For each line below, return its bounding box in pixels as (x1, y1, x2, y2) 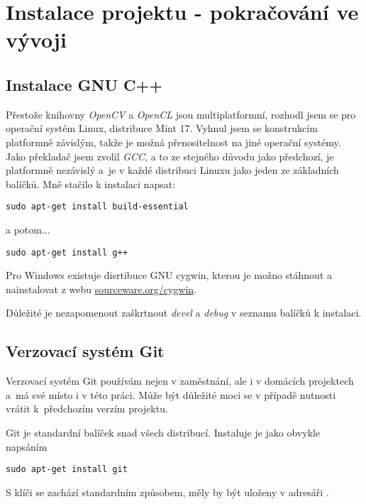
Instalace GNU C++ (6, 73, 163, 95)
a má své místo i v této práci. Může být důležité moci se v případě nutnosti (6, 387, 336, 402)
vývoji (6, 25, 67, 54)
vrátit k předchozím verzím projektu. (6, 401, 168, 416)
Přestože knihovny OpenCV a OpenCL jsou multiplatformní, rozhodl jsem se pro (6, 106, 356, 121)
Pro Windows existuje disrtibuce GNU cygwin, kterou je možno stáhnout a (6, 268, 333, 283)
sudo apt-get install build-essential (6, 202, 189, 212)
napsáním (6, 439, 48, 454)
